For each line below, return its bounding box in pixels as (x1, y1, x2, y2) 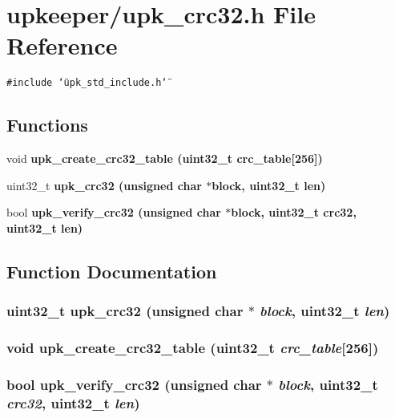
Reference (6, 29, 118, 62)
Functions (6, 112, 88, 137)
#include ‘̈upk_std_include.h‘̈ (6, 77, 167, 89)
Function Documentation (6, 258, 217, 283)
